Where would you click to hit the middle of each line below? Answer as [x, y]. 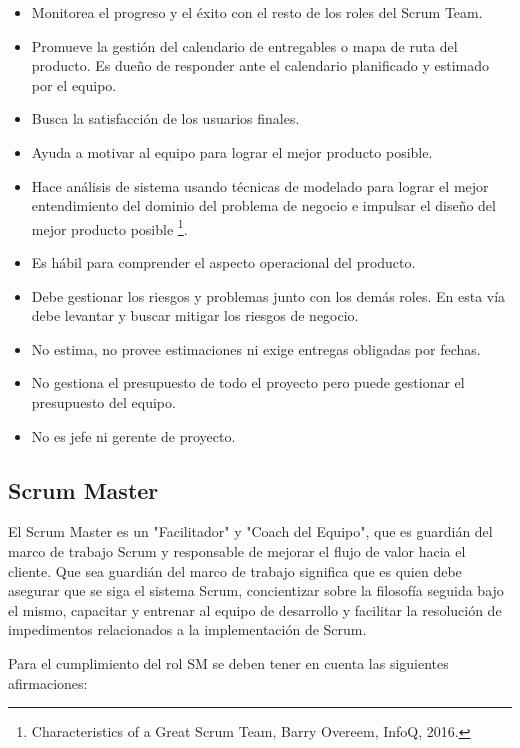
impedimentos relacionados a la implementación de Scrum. [187, 629]
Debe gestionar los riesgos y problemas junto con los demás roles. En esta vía [268, 295]
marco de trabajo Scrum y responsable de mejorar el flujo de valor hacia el [237, 550]
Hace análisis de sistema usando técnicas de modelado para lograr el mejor [260, 185]
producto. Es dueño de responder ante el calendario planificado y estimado [260, 65]
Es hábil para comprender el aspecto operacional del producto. [223, 262]
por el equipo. [74, 84]
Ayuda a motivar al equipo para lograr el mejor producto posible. [232, 151]
